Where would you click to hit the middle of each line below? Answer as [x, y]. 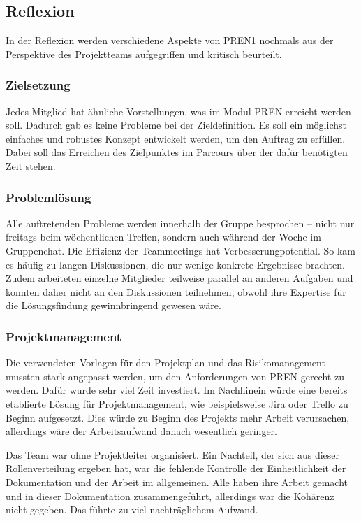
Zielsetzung [38, 85]
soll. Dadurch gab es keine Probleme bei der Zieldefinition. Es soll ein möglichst [176, 125]
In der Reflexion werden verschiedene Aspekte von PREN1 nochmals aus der [170, 40]
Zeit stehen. [31, 165]
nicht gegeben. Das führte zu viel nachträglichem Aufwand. [132, 509]
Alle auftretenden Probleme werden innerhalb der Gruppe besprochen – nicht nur [180, 223]
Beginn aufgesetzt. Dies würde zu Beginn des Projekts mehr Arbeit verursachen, [178, 417]
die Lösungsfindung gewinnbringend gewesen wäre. [113, 305]
